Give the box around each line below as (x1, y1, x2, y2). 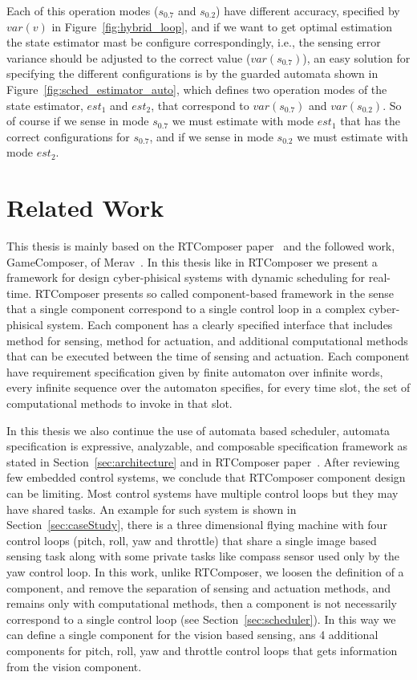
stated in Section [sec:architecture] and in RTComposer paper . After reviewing (6, 453, 400, 470)
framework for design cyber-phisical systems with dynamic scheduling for (6, 269, 366, 286)
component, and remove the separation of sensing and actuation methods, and (6, 579, 391, 596)
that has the (340, 112, 401, 129)
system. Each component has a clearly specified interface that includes (47, 316, 393, 333)
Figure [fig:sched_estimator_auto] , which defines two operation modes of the (6, 80, 387, 97)
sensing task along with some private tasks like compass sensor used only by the (6, 548, 400, 564)
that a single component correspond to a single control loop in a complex (6, 300, 366, 317)
